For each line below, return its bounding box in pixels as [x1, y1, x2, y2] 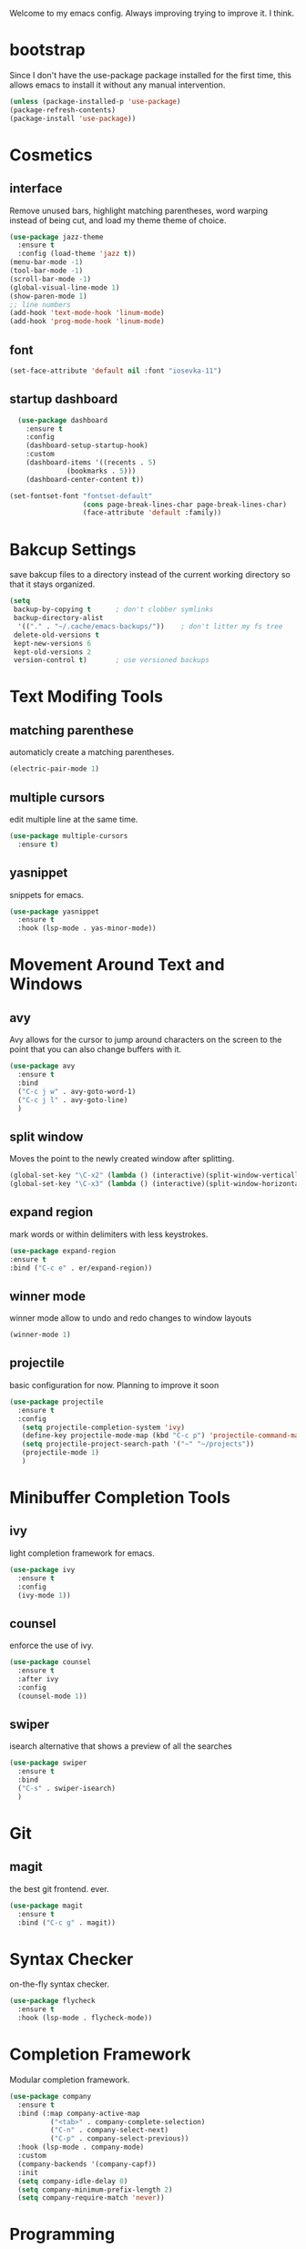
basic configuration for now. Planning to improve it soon [9, 1379, 219, 1390]
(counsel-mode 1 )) [17, 1692, 88, 1701]
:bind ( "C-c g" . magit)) [17, 1917, 117, 1927]
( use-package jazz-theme [9, 232, 104, 241]
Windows [9, 974, 83, 995]
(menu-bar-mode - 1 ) [9, 258, 84, 267]
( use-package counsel [9, 1658, 92, 1667]
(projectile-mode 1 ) [21, 1448, 100, 1457]
